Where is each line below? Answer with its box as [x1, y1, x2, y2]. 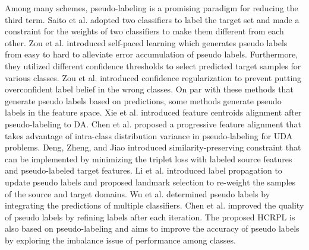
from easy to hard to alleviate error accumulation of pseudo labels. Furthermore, [5, 48, 298, 60]
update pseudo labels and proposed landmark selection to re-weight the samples [5, 175, 296, 188]
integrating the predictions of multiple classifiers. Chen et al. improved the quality [5, 199, 304, 211]
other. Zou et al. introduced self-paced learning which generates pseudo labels [5, 36, 288, 49]
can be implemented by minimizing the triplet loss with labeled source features [5, 152, 292, 165]
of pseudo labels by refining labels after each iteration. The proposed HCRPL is [5, 210, 295, 223]
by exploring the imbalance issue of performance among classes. [5, 233, 236, 246]
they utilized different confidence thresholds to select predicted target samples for [5, 59, 301, 72]
